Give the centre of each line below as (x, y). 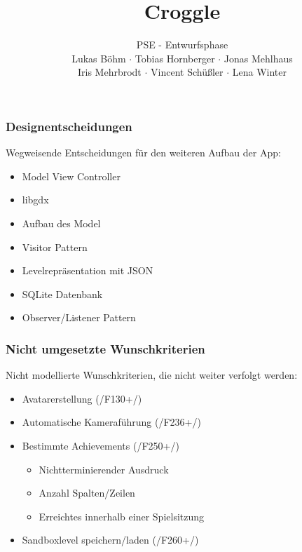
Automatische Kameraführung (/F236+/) (111, 422)
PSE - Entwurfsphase (182, 45)
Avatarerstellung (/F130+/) (82, 398)
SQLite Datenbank (62, 294)
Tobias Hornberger (175, 58)
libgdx (35, 200)
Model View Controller (71, 176)
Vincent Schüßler (187, 72)
